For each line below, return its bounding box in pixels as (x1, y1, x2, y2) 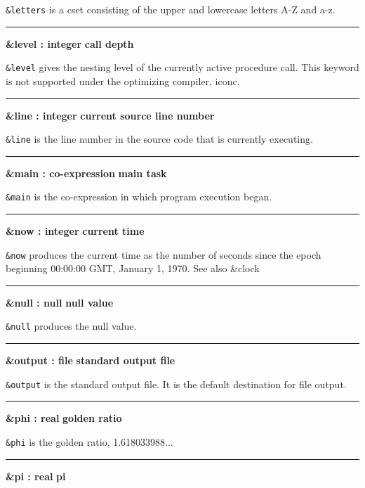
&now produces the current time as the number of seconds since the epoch (6, 247, 321, 262)
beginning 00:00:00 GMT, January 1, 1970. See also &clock (6, 261, 260, 276)
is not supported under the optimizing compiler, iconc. (6, 73, 240, 88)
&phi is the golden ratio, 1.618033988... (6, 434, 173, 449)
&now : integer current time (6, 224, 145, 238)
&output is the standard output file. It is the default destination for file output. (6, 376, 347, 391)
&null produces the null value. (6, 319, 137, 333)
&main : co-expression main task (6, 165, 167, 180)
